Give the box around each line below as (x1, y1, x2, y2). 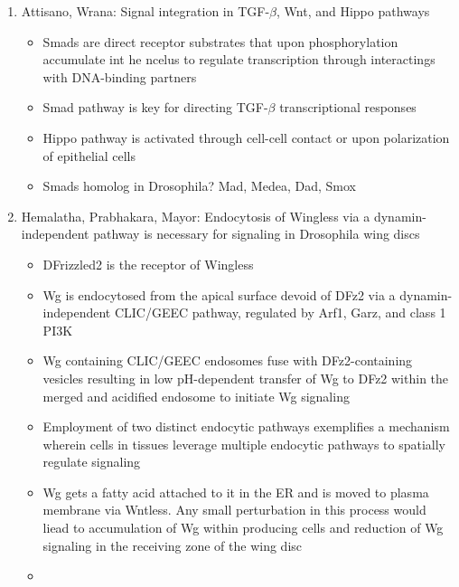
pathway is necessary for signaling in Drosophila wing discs (93, 224, 420, 243)
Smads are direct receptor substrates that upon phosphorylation (42, 32, 398, 51)
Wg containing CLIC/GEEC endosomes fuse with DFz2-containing (42, 351, 413, 370)
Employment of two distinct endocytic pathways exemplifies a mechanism (42, 417, 450, 436)
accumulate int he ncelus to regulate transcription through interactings (42, 50, 436, 69)
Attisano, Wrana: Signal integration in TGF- (21, 2, 270, 20)
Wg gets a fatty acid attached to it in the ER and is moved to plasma (42, 482, 429, 501)
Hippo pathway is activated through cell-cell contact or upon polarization (42, 128, 450, 147)
